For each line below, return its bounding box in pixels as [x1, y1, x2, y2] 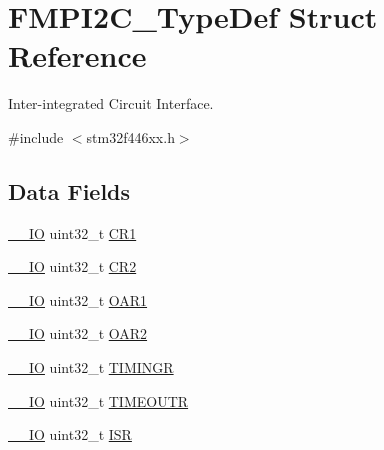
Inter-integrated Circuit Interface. [8, 93, 214, 114]
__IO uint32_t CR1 [8, 222, 137, 243]
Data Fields [8, 175, 131, 206]
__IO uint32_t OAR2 [8, 323, 148, 344]
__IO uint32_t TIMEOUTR [8, 390, 189, 411]
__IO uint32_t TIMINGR [8, 357, 174, 378]
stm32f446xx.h [86, 126, 175, 147]
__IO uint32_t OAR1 [8, 289, 148, 310]
